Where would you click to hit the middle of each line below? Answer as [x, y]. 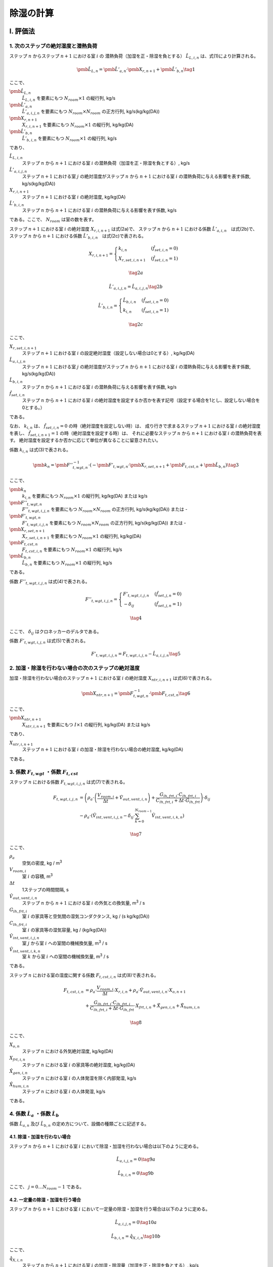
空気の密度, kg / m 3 [42, 863]
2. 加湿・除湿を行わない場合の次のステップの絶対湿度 [75, 668]
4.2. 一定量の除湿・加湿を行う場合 [45, 1200]
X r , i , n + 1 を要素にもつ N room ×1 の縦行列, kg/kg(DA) [78, 125]
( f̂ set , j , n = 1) [168, 605]
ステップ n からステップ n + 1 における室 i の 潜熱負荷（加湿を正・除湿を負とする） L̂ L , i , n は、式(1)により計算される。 [134, 57]
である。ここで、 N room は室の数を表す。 [53, 220]
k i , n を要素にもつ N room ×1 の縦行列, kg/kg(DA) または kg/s [85, 497]
